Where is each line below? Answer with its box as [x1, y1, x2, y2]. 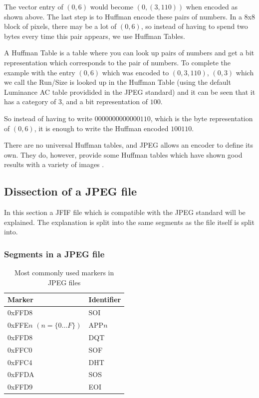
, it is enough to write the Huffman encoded [34, 123, 169, 133]
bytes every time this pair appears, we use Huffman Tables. [4, 30, 185, 41]
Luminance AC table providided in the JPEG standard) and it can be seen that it [4, 86, 256, 97]
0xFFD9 [7, 382, 33, 392]
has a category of [4, 96, 56, 107]
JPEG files [47, 277, 81, 287]
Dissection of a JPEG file [4, 184, 137, 199]
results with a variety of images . [4, 159, 104, 170]
